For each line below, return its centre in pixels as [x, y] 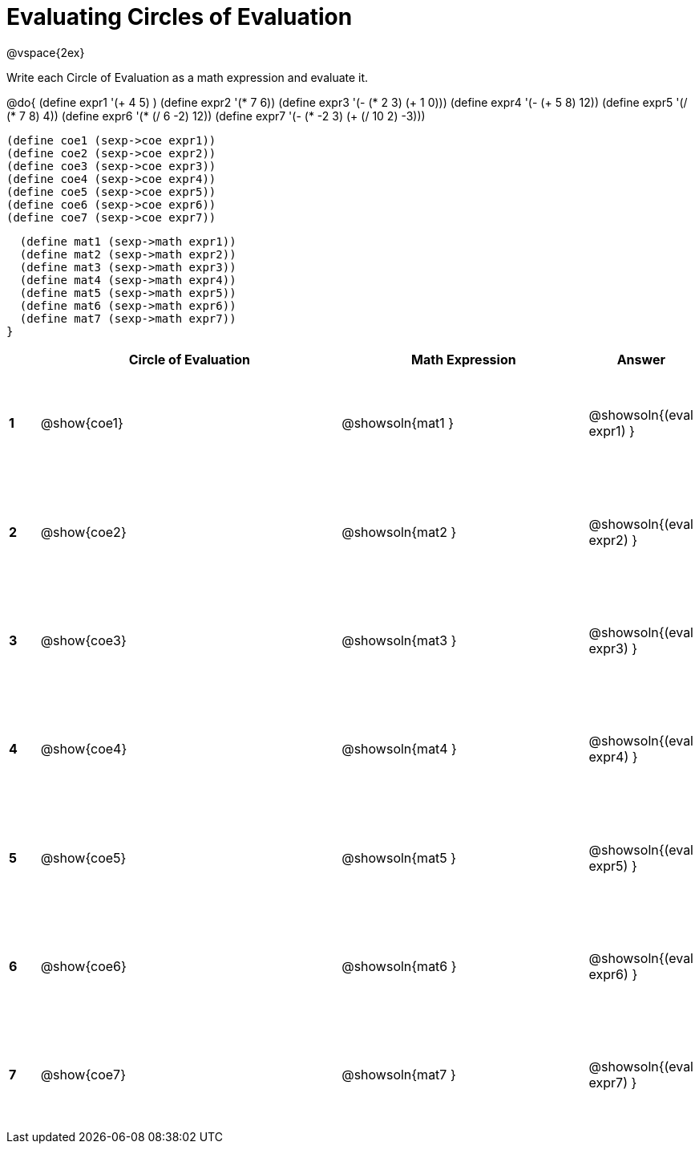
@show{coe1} [82, 423]
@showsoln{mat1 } [398, 423]
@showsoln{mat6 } [399, 967]
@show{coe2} [83, 532]
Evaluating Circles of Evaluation [180, 17]
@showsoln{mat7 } [399, 1075]
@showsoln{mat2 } [399, 532]
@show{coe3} [83, 641]
